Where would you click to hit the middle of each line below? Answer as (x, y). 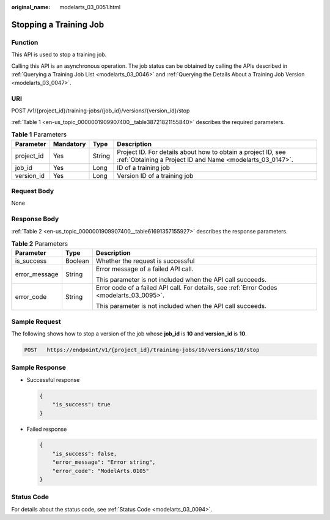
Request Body (33, 191)
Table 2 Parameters (40, 244)
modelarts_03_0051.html (90, 7)
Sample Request (36, 321)
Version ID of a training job (155, 175)
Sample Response (39, 368)
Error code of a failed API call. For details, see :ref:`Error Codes (186, 288)
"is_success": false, (85, 453)
